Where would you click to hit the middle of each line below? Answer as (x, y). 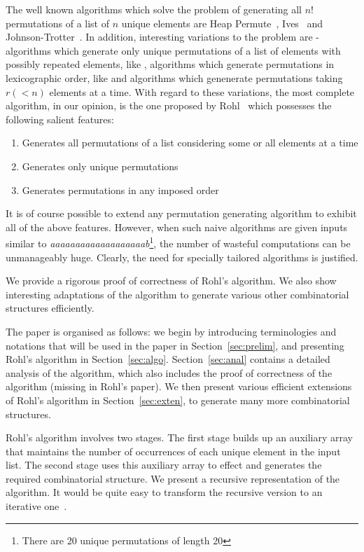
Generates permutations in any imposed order (120, 189)
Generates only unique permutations (100, 166)
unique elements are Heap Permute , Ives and (222, 23)
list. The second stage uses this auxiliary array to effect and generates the (164, 465)
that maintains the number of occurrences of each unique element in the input (173, 451)
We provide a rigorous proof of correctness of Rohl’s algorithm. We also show (171, 281)
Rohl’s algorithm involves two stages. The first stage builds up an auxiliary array (179, 437)
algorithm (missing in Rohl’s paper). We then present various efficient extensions (179, 386)
